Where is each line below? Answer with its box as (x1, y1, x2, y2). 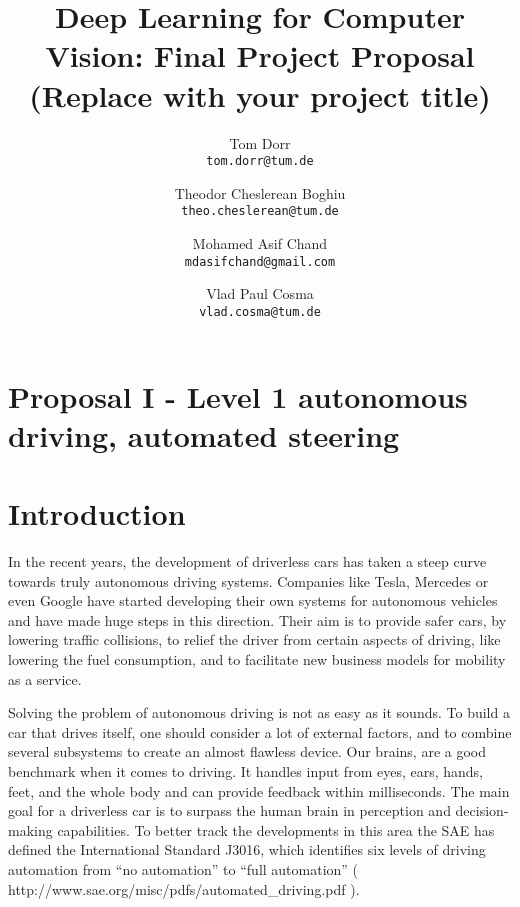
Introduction (8, 493, 186, 534)
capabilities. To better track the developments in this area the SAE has (57, 819, 495, 840)
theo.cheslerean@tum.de (181, 204, 339, 219)
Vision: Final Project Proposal (45, 35, 475, 76)
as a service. (8, 668, 82, 689)
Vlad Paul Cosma (206, 283, 314, 304)
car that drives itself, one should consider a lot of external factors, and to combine (8, 721, 512, 742)
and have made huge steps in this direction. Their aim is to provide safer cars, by (8, 609, 507, 630)
